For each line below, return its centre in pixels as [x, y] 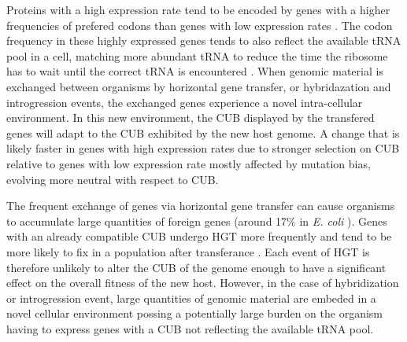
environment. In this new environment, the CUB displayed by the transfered [191, 118]
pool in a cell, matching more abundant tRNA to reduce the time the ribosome [197, 55]
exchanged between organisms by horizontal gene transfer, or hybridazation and [199, 86]
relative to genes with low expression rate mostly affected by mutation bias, [189, 163]
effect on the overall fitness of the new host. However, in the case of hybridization [203, 283]
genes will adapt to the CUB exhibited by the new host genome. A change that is [203, 132]
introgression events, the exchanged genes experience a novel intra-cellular [185, 102]
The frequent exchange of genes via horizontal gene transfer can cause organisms [201, 206]
